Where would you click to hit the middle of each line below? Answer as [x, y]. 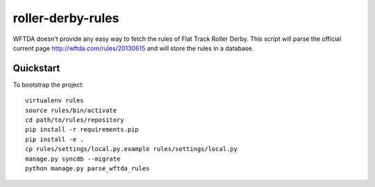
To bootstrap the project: [48, 84]
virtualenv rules [55, 101]
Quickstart [36, 68]
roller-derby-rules [66, 18]
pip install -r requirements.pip [82, 130]
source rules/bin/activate [71, 110]
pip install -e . [55, 139]
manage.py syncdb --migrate [73, 159]
